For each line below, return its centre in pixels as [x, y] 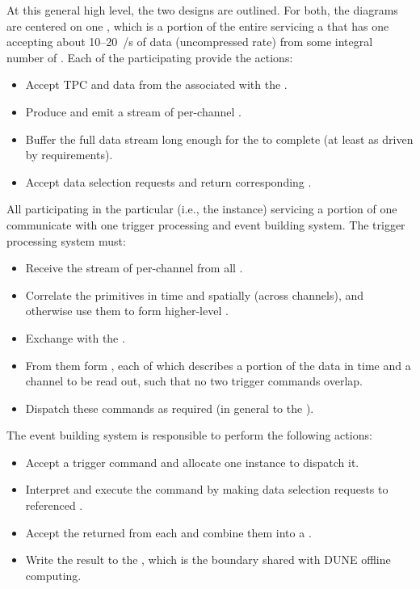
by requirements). [69, 155]
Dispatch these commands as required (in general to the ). [170, 408]
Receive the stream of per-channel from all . [134, 268]
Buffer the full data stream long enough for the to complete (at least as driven [219, 139]
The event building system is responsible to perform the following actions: [189, 435]
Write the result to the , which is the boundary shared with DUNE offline [208, 560]
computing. [53, 575]
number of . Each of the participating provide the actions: [150, 57]
